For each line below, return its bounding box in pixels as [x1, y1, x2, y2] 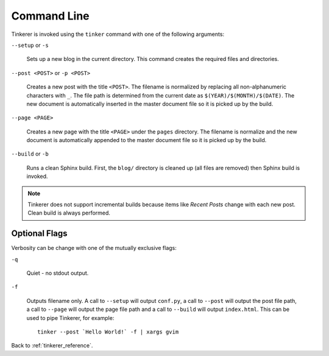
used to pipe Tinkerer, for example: [26, 314, 115, 321]
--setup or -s [11, 41, 49, 49]
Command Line [11, 9, 90, 23]
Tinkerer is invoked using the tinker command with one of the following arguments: [11, 30, 225, 38]
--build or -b [11, 150, 49, 158]
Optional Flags [11, 229, 68, 239]
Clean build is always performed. [27, 209, 111, 216]
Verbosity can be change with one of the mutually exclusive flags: [11, 244, 177, 252]
